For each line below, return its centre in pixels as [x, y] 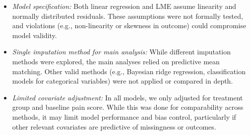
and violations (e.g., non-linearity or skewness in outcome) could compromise [129, 25]
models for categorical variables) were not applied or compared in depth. [123, 81]
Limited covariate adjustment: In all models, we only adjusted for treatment [127, 97]
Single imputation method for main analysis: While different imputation [122, 52]
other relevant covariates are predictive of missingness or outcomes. [114, 126]
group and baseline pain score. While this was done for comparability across [128, 107]
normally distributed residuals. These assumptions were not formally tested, [127, 16]
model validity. [34, 35]
